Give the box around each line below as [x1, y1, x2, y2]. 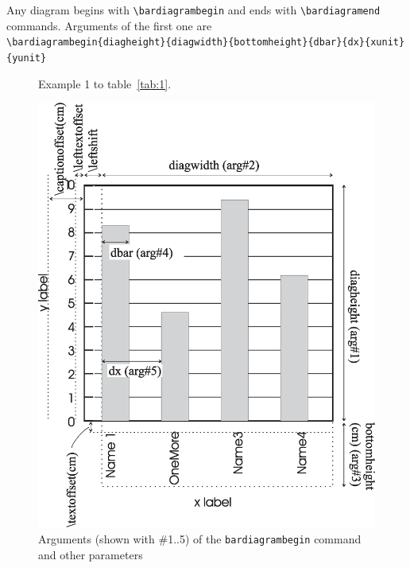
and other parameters [38, 546, 143, 562]
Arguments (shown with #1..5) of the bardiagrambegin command [38, 530, 362, 547]
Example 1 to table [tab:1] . [38, 75, 172, 91]
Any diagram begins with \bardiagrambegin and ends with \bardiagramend [6, 2, 381, 18]
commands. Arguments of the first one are [6, 17, 212, 33]
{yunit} [6, 52, 47, 64]
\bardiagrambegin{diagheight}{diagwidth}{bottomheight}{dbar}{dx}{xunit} [6, 37, 405, 49]
